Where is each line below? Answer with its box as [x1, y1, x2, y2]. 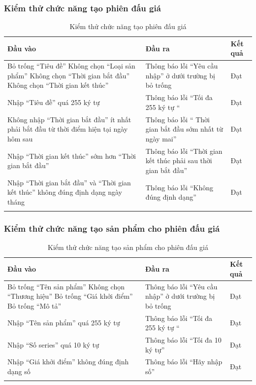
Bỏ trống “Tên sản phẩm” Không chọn [7, 281, 125, 291]
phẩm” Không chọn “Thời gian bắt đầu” [7, 70, 130, 80]
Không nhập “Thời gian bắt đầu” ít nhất [7, 114, 131, 124]
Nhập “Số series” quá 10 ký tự [7, 339, 99, 350]
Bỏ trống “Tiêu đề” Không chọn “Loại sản [7, 61, 135, 71]
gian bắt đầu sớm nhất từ [145, 124, 223, 134]
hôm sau [7, 133, 33, 143]
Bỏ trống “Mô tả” [7, 300, 62, 311]
